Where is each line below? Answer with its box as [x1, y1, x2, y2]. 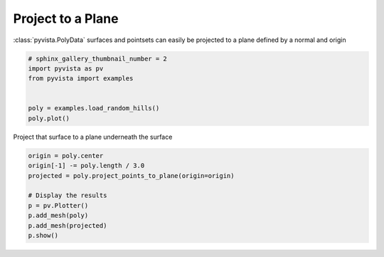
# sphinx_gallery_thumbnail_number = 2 [28, 54, 167, 63]
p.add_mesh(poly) [28, 211, 89, 220]
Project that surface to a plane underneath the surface [13, 132, 173, 141]
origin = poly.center [28, 152, 104, 159]
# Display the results [28, 192, 107, 199]
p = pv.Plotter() [28, 201, 89, 209]
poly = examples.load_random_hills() [28, 104, 160, 112]
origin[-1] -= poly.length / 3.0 [28, 162, 145, 170]
